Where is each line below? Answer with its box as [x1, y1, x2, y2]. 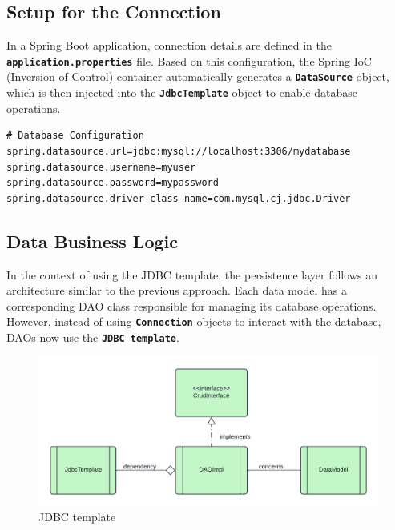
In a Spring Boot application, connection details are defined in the [6, 37, 332, 54]
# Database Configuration [6, 130, 144, 142]
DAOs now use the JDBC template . [6, 328, 179, 345]
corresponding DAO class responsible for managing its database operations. [6, 297, 377, 314]
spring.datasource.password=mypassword [6, 177, 219, 189]
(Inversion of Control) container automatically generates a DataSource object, [6, 68, 389, 85]
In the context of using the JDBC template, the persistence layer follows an [6, 266, 377, 283]
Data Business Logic [6, 228, 178, 253]
